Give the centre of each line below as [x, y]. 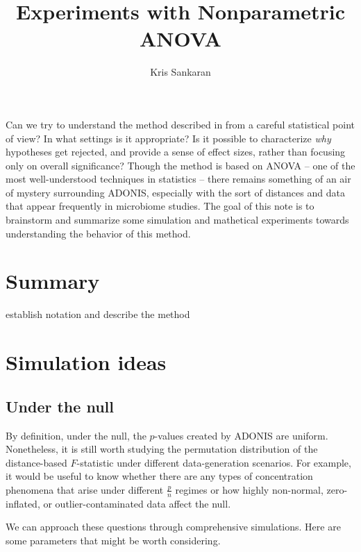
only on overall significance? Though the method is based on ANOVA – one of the [180, 165]
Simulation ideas [86, 362]
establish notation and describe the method [98, 314]
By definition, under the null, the [76, 435]
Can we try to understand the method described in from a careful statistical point [180, 124]
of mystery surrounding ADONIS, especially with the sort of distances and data [175, 192]
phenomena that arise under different [85, 489]
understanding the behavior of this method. [98, 233]
